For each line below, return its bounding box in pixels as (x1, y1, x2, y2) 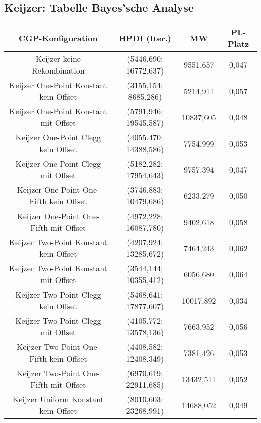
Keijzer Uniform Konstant (12, 393, 104, 405)
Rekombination (32, 64, 85, 77)
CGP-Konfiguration (19, 32, 98, 44)
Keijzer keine (35, 53, 81, 65)
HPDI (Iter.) (119, 32, 171, 44)
